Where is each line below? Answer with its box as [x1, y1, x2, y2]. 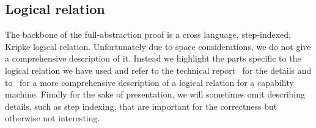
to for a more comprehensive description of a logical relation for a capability [5, 76, 294, 88]
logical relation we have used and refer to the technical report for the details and [5, 63, 312, 76]
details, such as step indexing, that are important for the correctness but [5, 99, 277, 112]
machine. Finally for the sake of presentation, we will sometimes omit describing [5, 88, 306, 101]
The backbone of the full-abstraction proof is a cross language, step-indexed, [5, 28, 291, 41]
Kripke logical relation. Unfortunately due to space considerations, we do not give [5, 40, 311, 52]
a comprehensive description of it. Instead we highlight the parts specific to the [5, 52, 301, 65]
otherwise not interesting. [5, 112, 100, 124]
